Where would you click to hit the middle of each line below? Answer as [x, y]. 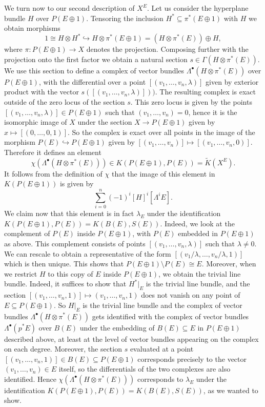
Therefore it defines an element [53, 152]
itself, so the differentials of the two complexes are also [145, 369]
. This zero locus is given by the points [191, 102]
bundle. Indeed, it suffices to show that [65, 284]
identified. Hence [30, 379]
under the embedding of [117, 327]
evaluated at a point [162, 349]
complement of [27, 233]
